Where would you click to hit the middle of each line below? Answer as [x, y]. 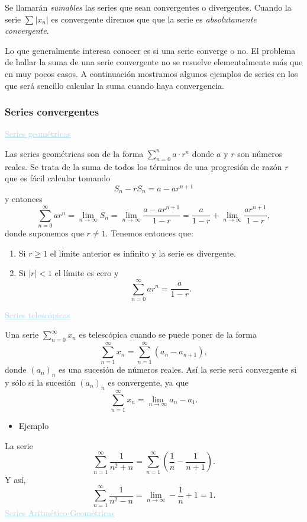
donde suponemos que [44, 233]
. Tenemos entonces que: [149, 233]
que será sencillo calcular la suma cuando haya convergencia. [114, 85]
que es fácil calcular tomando [58, 178]
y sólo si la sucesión [40, 382]
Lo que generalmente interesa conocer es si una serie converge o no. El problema [150, 50]
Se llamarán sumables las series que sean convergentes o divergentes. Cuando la [148, 7]
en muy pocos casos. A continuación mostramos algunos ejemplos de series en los [151, 73]
